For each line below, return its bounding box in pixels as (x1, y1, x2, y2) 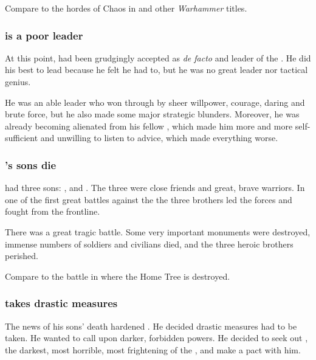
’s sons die (5, 157, 57, 172)
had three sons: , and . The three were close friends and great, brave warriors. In (5, 181, 305, 194)
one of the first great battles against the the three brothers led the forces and (5, 193, 292, 206)
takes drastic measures (5, 296, 118, 311)
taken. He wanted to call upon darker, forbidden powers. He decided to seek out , (5, 331, 308, 344)
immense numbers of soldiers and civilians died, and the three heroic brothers (5, 237, 294, 250)
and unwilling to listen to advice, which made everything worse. (40, 131, 278, 144)
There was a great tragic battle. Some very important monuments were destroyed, (5, 225, 311, 238)
